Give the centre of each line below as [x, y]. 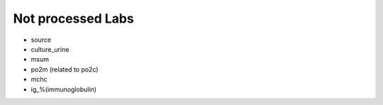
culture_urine [50, 49]
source [41, 40]
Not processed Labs [73, 18]
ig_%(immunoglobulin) [64, 89]
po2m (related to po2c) [65, 69]
